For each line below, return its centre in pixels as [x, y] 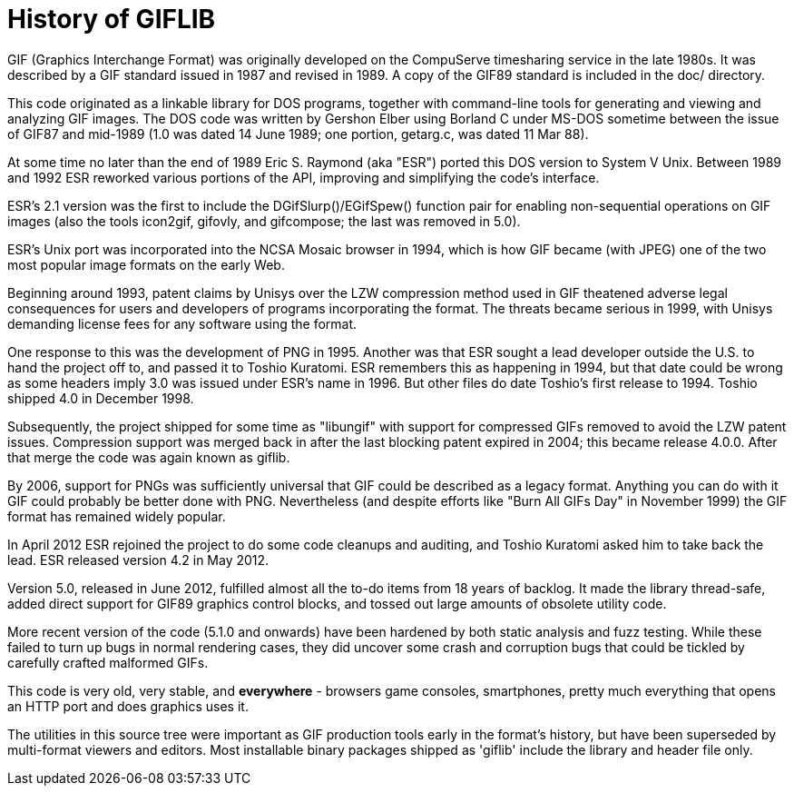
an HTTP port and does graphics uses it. [128, 706]
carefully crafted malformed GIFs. [108, 662]
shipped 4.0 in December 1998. [101, 398]
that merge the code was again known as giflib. [149, 457]
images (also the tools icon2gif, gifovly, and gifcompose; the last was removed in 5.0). [264, 221]
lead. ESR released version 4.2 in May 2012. [138, 560]
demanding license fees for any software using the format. [182, 323]
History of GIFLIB [112, 19]
